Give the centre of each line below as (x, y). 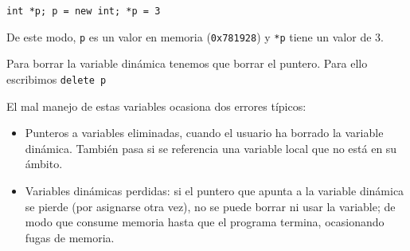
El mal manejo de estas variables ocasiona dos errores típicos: (156, 106)
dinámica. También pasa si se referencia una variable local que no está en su (211, 148)
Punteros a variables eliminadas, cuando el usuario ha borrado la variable (204, 133)
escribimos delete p (57, 78)
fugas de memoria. (70, 237)
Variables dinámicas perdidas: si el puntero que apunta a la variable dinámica (215, 190)
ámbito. (44, 164)
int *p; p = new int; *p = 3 (84, 11)
